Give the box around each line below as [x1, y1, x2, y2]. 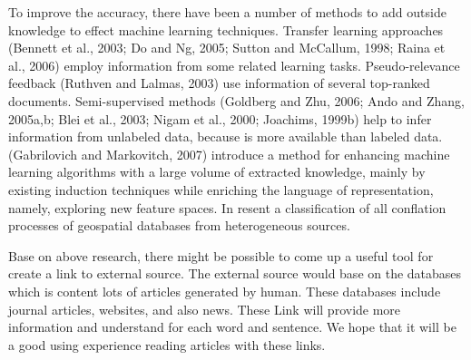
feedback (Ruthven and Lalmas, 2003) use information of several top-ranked [8, 73, 430, 92]
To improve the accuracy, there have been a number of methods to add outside [8, 3, 446, 21]
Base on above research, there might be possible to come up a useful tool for [8, 246, 434, 265]
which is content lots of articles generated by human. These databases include [8, 281, 441, 300]
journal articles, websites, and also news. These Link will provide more [8, 299, 401, 318]
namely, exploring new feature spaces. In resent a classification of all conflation [8, 198, 446, 217]
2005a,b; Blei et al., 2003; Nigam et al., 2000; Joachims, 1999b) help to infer [8, 109, 432, 128]
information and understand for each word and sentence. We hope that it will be [8, 317, 456, 336]
